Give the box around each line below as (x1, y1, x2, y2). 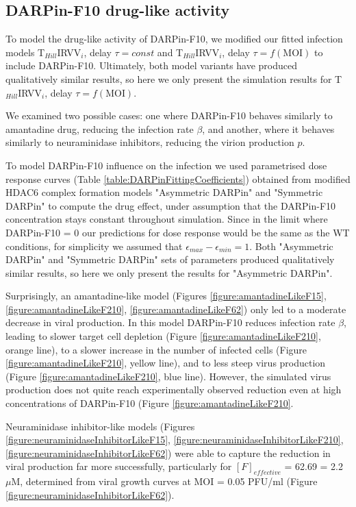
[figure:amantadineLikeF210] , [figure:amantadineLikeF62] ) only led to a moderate (5, 301, 346, 316)
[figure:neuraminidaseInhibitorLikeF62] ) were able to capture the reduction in (5, 445, 331, 460)
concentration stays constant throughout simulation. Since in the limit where (5, 212, 328, 226)
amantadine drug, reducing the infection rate (5, 121, 194, 136)
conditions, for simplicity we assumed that (5, 238, 183, 253)
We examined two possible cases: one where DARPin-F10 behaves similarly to (5, 108, 333, 123)
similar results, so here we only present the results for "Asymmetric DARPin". (5, 265, 333, 280)
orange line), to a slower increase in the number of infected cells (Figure (5, 342, 307, 356)
